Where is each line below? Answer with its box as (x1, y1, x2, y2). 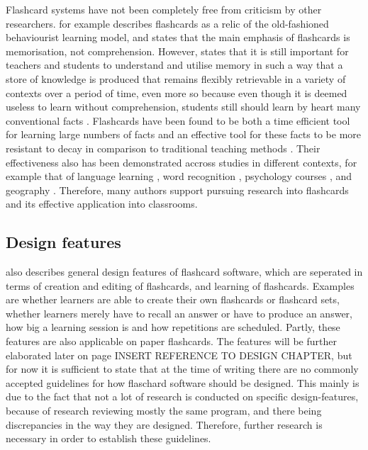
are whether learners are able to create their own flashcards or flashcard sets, (6, 292, 340, 307)
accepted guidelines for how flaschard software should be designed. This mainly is (6, 375, 359, 390)
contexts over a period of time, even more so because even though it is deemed (6, 85, 347, 100)
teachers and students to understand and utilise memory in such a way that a (6, 57, 343, 72)
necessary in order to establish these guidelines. (6, 431, 211, 446)
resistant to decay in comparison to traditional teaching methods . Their (6, 140, 320, 155)
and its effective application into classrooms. (6, 196, 198, 211)
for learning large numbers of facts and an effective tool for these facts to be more (6, 127, 362, 142)
